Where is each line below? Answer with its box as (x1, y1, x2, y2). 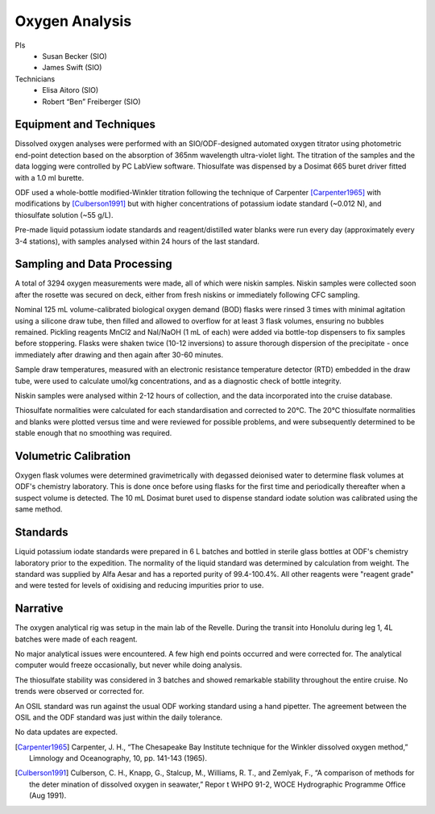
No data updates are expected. (14, 727, 118, 737)
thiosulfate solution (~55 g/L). (14, 210, 114, 219)
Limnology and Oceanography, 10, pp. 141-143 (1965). (29, 753, 207, 763)
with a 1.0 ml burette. (14, 173, 85, 182)
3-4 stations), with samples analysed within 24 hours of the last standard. (14, 236, 260, 246)
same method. (14, 504, 63, 514)
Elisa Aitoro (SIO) (42, 86, 99, 95)
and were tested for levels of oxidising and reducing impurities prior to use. (14, 581, 264, 591)
